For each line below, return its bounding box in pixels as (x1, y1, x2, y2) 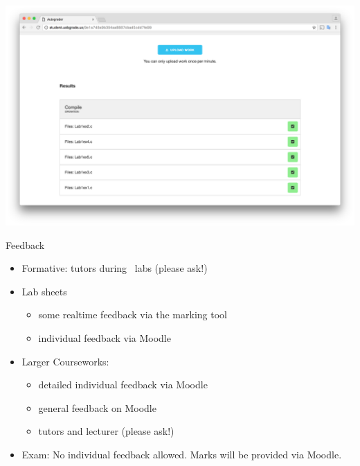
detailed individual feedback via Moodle (38, 377, 208, 392)
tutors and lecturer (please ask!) (38, 424, 174, 438)
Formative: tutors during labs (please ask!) (21, 261, 208, 275)
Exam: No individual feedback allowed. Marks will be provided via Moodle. (21, 447, 342, 461)
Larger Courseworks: (21, 354, 109, 368)
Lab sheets (21, 284, 67, 298)
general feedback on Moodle (38, 400, 156, 415)
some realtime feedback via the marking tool (38, 307, 227, 322)
